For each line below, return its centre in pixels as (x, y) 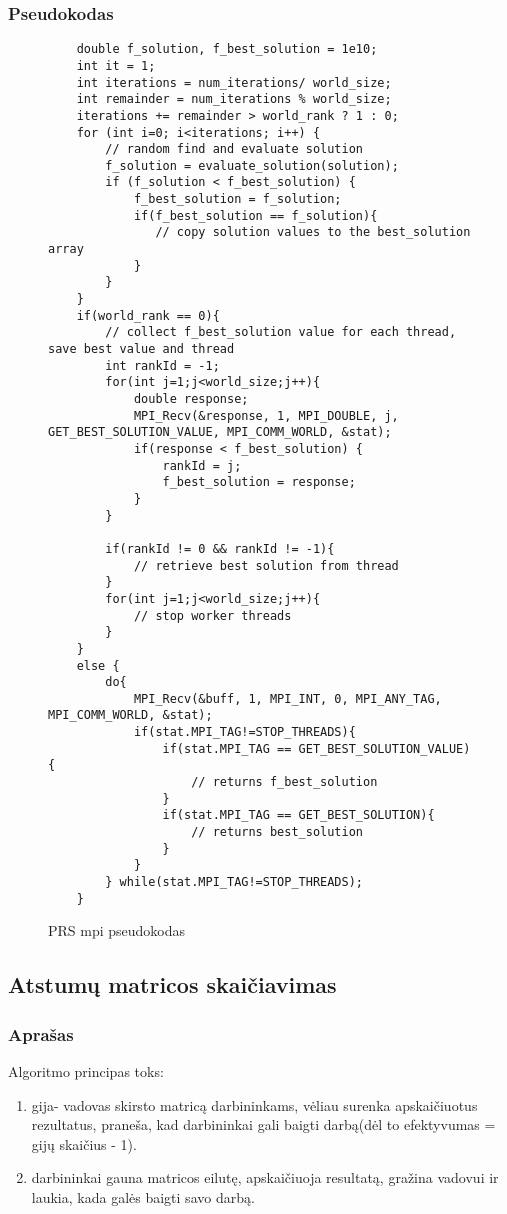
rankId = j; (202, 465)
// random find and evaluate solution (234, 149)
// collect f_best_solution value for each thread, (281, 332)
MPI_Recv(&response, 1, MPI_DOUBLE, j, (266, 415)
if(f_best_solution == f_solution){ (255, 215)
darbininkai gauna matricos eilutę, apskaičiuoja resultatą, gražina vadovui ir (265, 1177)
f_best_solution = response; (259, 482)
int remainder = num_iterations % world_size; (234, 99)
